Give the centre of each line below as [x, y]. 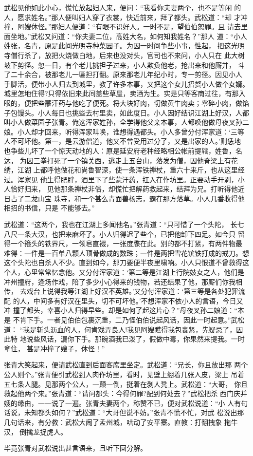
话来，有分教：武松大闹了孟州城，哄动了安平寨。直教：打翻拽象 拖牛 [127, 422]
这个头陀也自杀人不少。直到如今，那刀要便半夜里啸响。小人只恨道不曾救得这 [126, 262]
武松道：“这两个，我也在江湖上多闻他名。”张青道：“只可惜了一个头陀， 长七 [124, 224]
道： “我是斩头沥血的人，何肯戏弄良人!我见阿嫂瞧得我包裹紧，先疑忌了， [120, 329]
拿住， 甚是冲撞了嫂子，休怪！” [54, 348]
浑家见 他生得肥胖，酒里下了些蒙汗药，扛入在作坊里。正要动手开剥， [127, 179]
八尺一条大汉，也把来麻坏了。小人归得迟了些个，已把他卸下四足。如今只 [120, 234]
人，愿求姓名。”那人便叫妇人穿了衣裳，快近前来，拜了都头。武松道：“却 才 [122, 17]
